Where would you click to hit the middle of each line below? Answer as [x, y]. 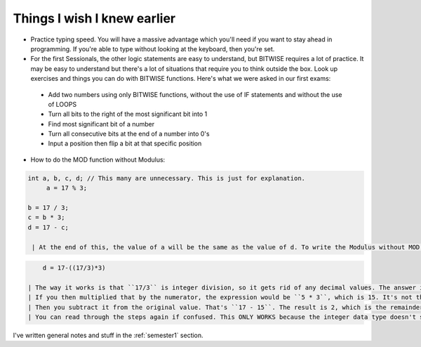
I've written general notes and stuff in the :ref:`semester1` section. [108, 335]
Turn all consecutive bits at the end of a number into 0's [129, 134]
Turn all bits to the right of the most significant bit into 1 [128, 114]
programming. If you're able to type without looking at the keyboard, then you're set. [153, 48]
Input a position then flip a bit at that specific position [125, 143]
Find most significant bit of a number [101, 124]
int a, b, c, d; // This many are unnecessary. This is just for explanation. [166, 178]
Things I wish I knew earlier [94, 18]
